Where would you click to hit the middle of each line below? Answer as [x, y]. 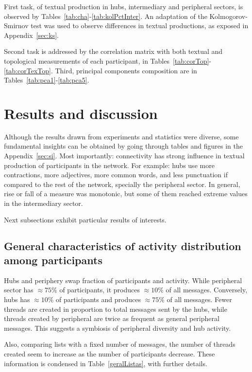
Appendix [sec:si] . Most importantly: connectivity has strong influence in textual [124, 156]
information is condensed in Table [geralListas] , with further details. [106, 363]
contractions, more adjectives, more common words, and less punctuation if [116, 175]
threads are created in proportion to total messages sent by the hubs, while [116, 309]
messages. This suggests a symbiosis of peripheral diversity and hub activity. [118, 328]
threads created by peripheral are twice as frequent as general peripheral [112, 318]
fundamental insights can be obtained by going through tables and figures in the [123, 146]
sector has [19, 290]
